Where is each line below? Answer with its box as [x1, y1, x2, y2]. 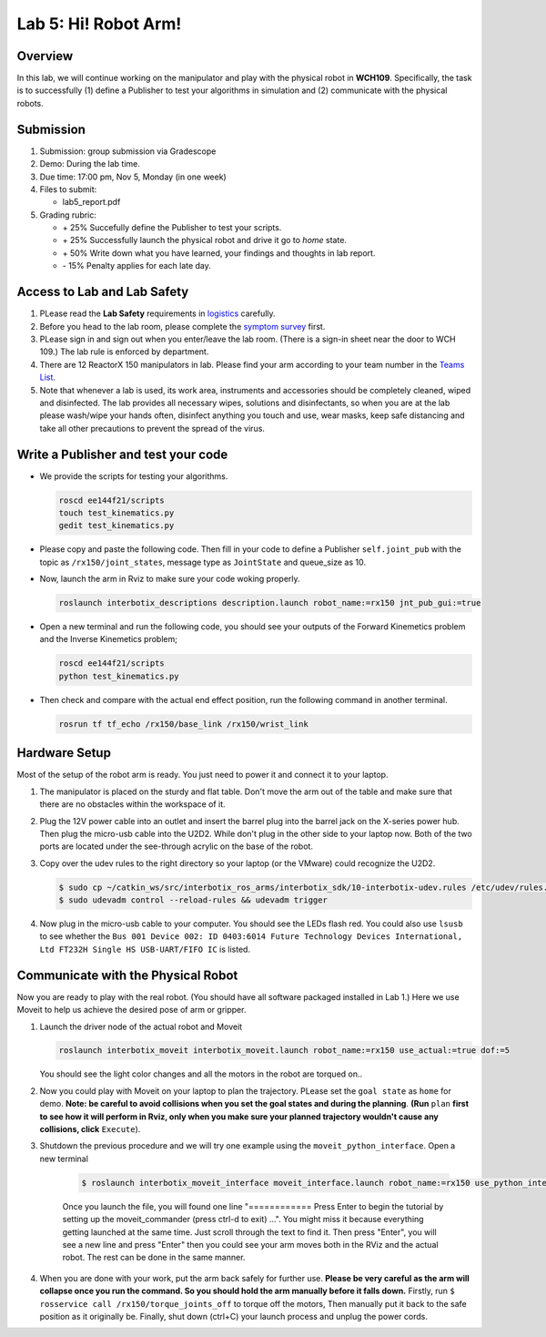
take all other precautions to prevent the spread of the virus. [39, 423, 266, 434]
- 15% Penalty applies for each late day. [62, 260, 211, 271]
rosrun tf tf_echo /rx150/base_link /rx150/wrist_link [58, 719, 308, 729]
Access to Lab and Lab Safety [16, 284, 189, 300]
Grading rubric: [39, 209, 97, 220]
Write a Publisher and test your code [16, 446, 228, 462]
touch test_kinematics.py [58, 507, 175, 518]
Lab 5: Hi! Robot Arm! [16, 14, 182, 34]
